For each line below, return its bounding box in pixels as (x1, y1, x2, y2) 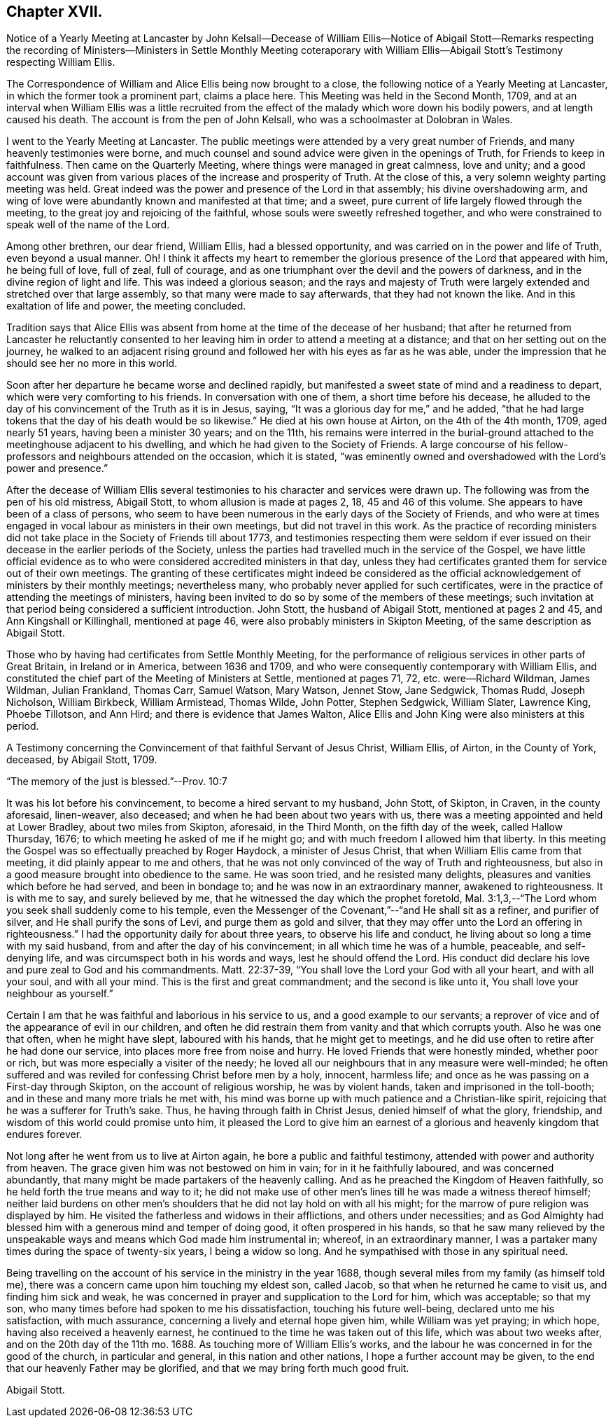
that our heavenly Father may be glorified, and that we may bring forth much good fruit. (6, 1362, 409, 1375)
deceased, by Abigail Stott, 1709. (6, 754, 157, 766)
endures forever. (6, 1128, 83, 1141)
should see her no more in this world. (6, 357, 178, 370)
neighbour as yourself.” (6, 987, 113, 1000)
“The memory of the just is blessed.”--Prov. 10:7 (6, 775, 227, 788)
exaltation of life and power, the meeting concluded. (6, 300, 246, 312)
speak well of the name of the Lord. (6, 218, 170, 231)
